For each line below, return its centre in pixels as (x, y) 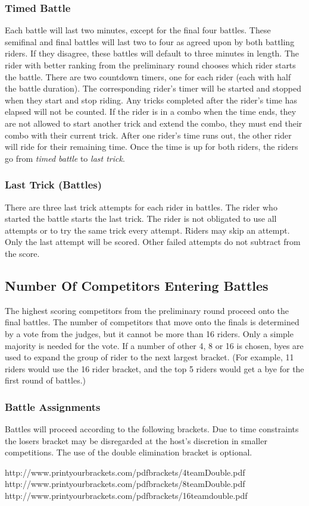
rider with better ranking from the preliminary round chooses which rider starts (150, 65)
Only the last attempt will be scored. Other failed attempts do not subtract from (153, 242)
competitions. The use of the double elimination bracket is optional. (129, 452)
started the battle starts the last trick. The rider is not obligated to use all (141, 219)
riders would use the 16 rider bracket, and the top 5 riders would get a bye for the (154, 368)
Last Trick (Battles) (54, 185)
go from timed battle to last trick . (65, 158)
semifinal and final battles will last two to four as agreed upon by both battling (150, 41)
